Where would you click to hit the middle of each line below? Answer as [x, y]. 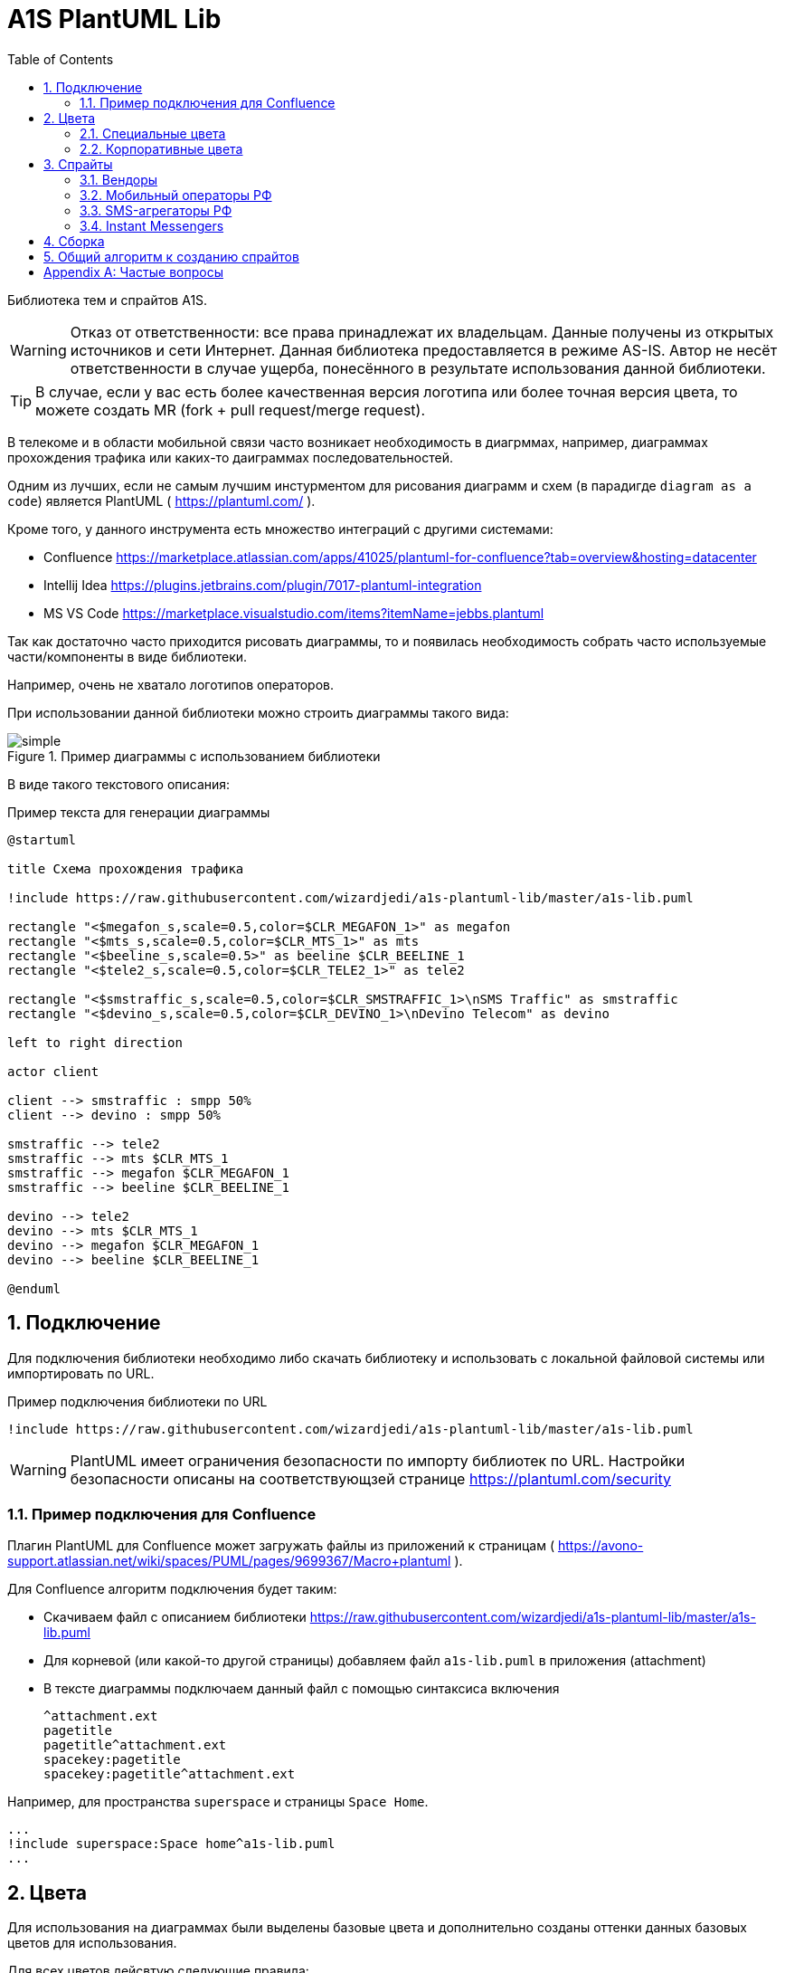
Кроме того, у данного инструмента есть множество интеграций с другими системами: [280, 529]
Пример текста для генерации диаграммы [139, 812]
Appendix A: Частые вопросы [133, 272]
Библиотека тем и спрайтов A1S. [108, 300]
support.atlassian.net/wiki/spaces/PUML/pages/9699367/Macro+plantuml [229, 1561]
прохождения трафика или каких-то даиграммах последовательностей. [230, 457]
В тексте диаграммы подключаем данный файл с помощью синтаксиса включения [302, 1689]
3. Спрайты [78, 164]
